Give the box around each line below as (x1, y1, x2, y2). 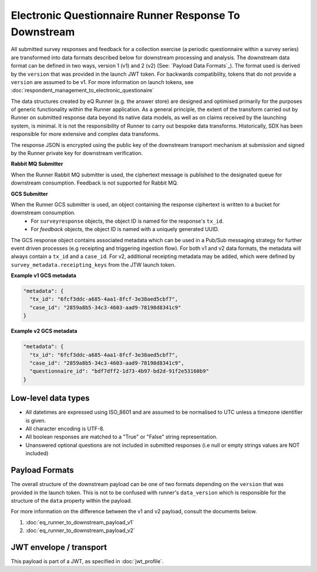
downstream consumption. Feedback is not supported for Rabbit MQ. (11, 179, 178, 186)
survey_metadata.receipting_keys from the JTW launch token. (11, 261, 176, 268)
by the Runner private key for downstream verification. (11, 150, 143, 157)
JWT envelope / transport (11, 542, 107, 552)
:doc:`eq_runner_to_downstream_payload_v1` (25, 519, 134, 526)
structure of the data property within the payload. (11, 497, 132, 504)
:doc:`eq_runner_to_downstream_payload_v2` (25, 527, 135, 534)
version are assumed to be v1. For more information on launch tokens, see (11, 78, 194, 85)
